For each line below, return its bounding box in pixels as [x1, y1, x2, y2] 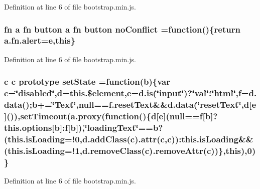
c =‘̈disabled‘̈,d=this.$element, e [4, 87, 132, 99]
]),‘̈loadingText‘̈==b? [75, 121, 163, 133]
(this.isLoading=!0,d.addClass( [4, 132, 131, 145]
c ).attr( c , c [130, 132, 172, 145]
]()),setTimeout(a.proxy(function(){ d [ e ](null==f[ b [4, 110, 211, 122]
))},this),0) [211, 144, 256, 156]
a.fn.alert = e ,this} [4, 34, 76, 47]
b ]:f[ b [54, 121, 76, 133]
